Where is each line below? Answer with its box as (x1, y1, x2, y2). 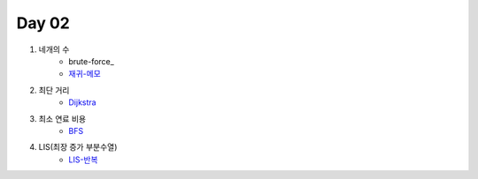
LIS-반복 (68, 154, 98, 165)
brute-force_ (68, 56, 114, 66)
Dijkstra (68, 97, 96, 108)
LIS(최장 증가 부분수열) (38, 142, 118, 153)
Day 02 (16, 13, 71, 33)
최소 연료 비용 (38, 113, 87, 123)
